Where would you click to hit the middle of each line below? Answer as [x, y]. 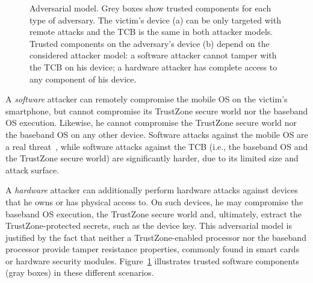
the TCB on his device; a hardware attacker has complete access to [153, 67]
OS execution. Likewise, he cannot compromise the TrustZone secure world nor [151, 123]
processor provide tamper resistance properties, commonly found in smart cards [153, 249]
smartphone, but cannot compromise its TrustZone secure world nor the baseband [157, 110]
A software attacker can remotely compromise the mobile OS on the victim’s [147, 99]
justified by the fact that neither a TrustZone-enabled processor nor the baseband [156, 237]
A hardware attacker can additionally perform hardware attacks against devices [152, 190]
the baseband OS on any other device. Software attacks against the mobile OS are [157, 134]
